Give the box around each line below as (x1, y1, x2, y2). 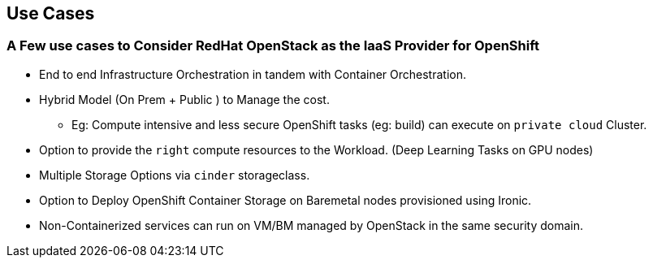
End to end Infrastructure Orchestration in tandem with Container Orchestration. (39, 67, 466, 81)
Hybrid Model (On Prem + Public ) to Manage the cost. (39, 92, 330, 106)
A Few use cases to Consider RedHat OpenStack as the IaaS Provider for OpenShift (6, 37, 540, 54)
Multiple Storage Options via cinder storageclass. (39, 167, 310, 182)
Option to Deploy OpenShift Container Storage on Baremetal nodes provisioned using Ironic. (39, 193, 532, 207)
